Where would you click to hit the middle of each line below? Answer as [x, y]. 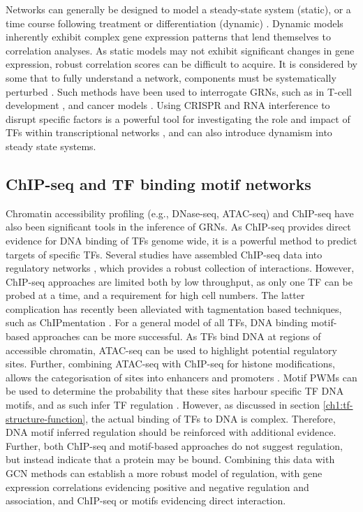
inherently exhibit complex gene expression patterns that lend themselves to [168, 37]
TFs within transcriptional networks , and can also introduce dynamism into [169, 132]
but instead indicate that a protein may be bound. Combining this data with [170, 459]
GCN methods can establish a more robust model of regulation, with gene [164, 473]
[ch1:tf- [338, 405]
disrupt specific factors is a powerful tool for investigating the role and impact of [178, 118]
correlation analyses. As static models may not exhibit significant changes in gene [180, 50]
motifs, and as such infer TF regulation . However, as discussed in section [163, 405]
